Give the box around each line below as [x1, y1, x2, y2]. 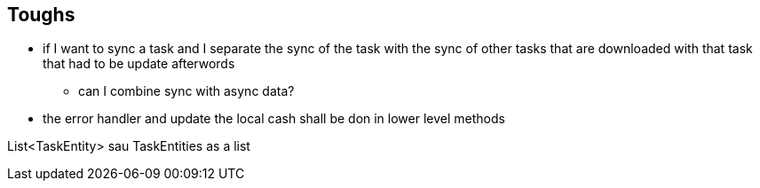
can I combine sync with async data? [78, 83, 295, 99]
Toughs [7, 4, 75, 26]
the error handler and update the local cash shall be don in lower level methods [43, 111, 505, 127]
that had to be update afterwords [43, 56, 235, 72]
